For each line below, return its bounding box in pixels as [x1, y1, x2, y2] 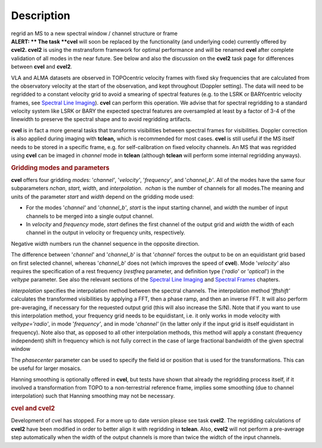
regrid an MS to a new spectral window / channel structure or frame [11, 30, 178, 37]
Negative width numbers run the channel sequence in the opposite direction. [11, 240, 200, 247]
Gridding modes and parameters [11, 163, 110, 172]
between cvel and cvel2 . [11, 63, 73, 70]
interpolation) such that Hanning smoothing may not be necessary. [11, 393, 175, 400]
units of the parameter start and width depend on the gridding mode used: [11, 193, 194, 200]
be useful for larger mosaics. [11, 364, 82, 372]
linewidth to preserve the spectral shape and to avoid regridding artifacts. [11, 116, 192, 123]
